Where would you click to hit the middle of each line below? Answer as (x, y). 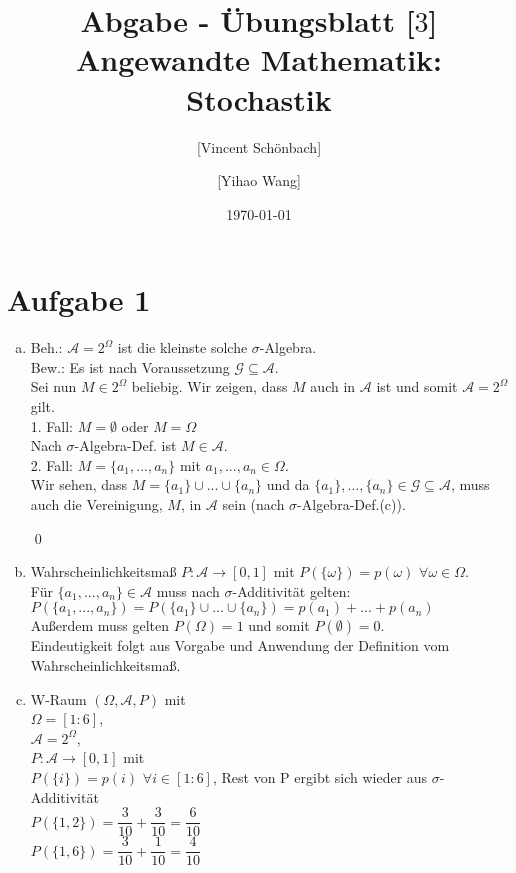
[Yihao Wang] (259, 180)
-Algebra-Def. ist (125, 445)
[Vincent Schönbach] (259, 146)
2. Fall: (52, 464)
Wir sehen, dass (79, 484)
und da (288, 484)
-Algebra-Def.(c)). (351, 503)
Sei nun (53, 386)
